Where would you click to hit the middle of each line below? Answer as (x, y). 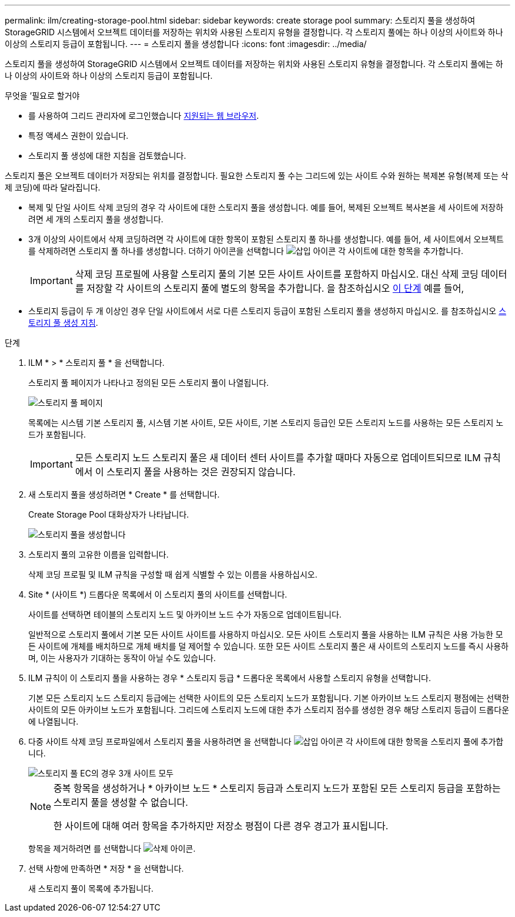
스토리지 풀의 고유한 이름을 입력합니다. (98, 554)
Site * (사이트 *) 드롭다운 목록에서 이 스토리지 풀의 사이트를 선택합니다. (158, 594)
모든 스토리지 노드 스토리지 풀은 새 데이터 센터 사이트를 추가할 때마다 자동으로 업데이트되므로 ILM (278, 458)
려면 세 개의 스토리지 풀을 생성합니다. (96, 219)
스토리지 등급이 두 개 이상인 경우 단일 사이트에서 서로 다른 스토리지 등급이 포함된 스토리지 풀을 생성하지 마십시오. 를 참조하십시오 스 (267, 311)
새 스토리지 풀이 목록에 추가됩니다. (91, 888)
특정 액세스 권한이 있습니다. (78, 136)
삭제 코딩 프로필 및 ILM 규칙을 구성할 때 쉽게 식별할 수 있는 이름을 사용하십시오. (173, 574)
